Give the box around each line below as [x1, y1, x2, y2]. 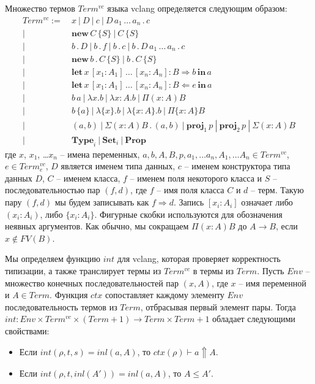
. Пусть [257, 264, 284, 277]
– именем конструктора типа [184, 159, 291, 172]
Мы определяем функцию [5, 252, 100, 265]
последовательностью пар [5, 183, 100, 196]
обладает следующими [212, 312, 295, 325]
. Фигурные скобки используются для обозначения [94, 207, 283, 220]
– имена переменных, [60, 147, 140, 160]
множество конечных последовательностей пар [5, 276, 179, 289]
